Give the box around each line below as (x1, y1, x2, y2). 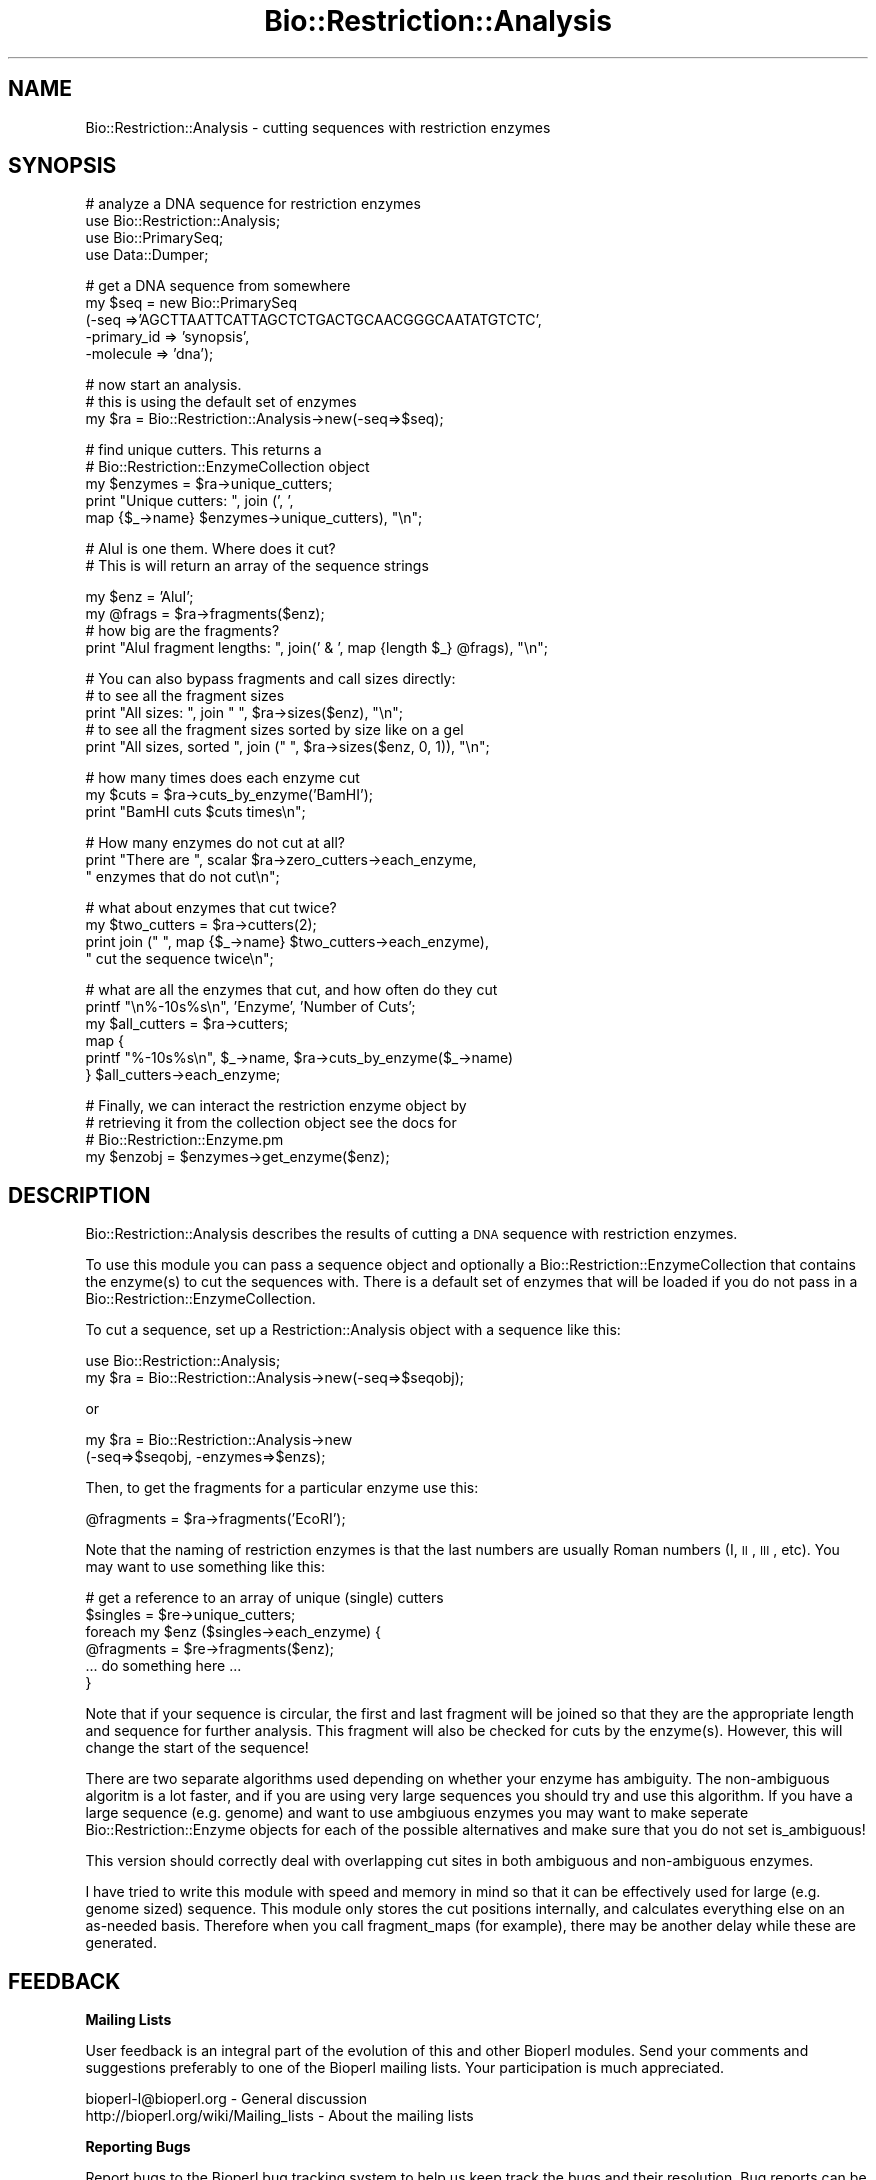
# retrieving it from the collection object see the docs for (85, 1114, 457, 1132)
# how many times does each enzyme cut (85, 769, 360, 787)
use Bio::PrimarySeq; (85, 229, 224, 247)
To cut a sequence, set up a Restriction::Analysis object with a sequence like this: (85, 1321, 621, 1339)
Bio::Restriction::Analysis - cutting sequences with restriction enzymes (85, 118, 551, 136)
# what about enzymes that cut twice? (85, 899, 337, 917)
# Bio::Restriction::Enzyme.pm (85, 1131, 284, 1149)
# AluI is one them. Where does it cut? (85, 540, 336, 558)
